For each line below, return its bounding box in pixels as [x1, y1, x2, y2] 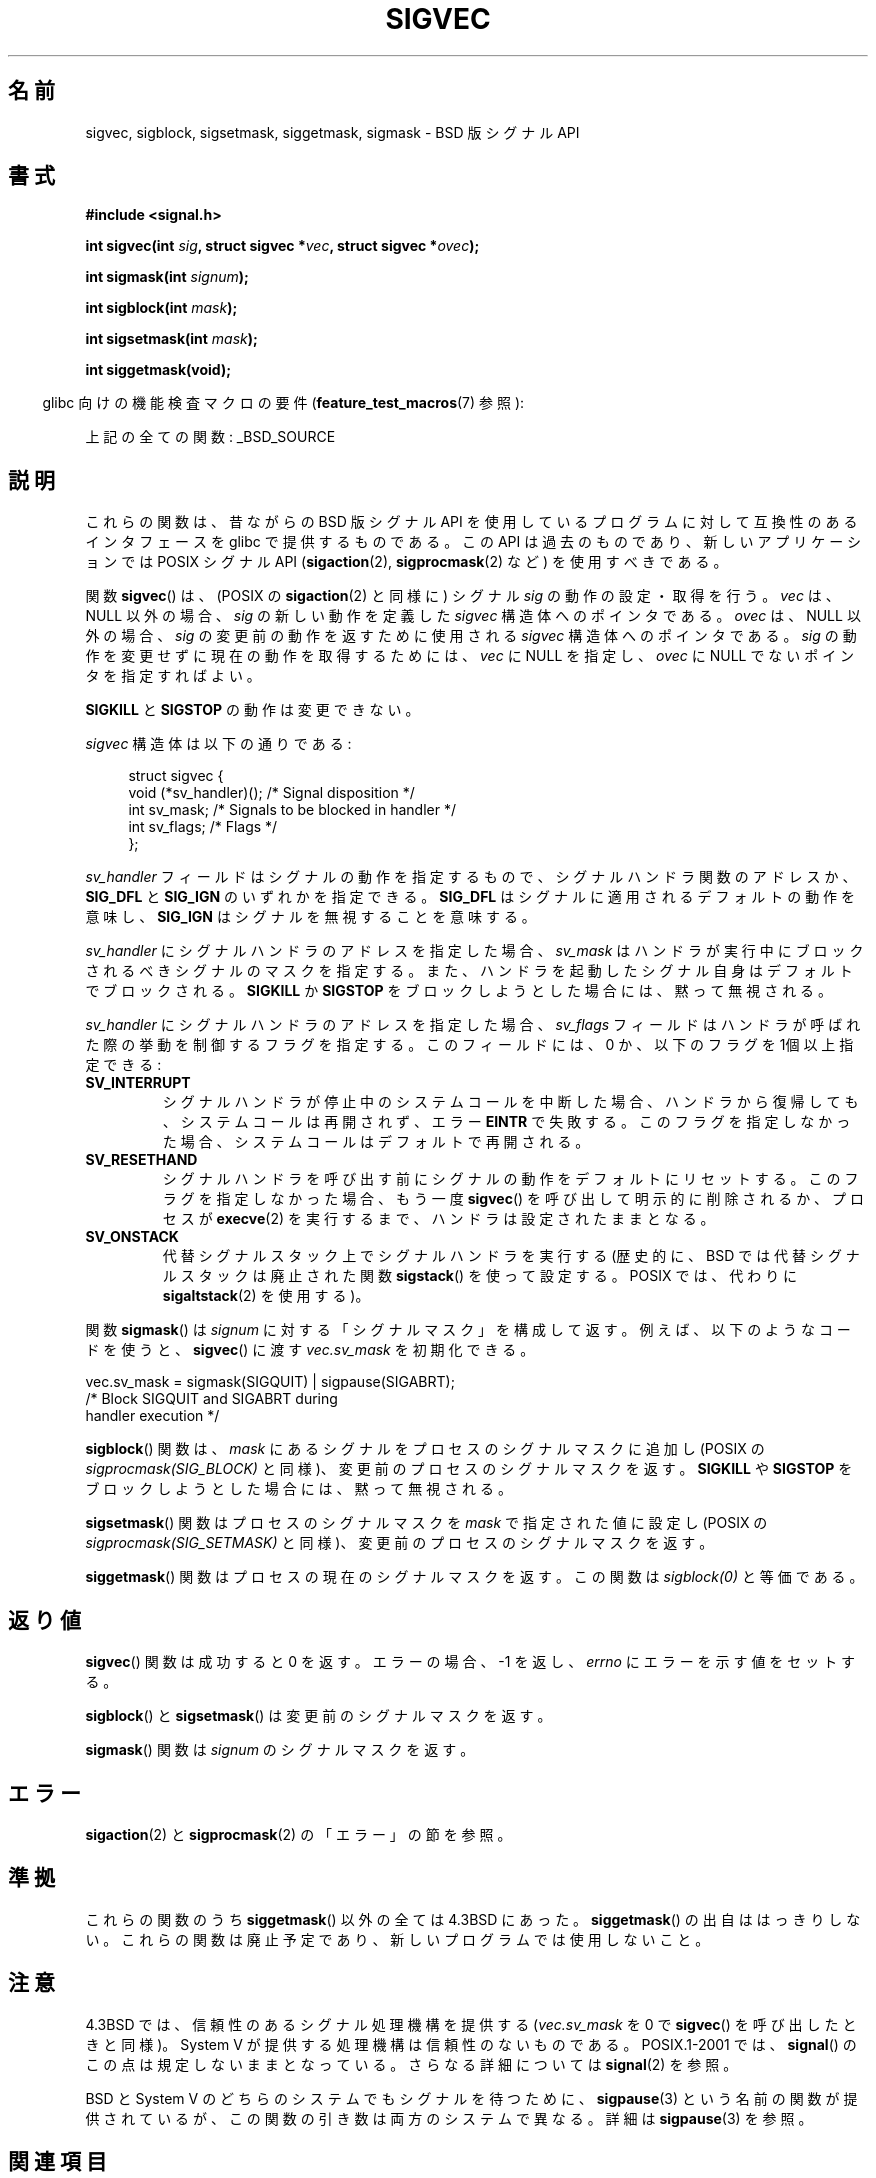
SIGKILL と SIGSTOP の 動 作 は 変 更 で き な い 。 [85, 701, 420, 719]
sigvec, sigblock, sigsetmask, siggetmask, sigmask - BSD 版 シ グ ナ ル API [85, 123, 580, 141]
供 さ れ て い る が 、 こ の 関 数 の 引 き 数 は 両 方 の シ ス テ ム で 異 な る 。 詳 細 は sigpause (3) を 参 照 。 [85, 2109, 813, 2127]
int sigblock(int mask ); [85, 299, 238, 317]
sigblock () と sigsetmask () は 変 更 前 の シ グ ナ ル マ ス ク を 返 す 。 [85, 1707, 552, 1725]
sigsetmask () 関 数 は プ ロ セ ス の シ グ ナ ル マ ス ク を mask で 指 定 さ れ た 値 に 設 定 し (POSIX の [85, 1514, 768, 1532]
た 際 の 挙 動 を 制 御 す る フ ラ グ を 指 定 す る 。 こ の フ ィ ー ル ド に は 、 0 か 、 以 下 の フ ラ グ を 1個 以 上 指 [85, 1036, 854, 1054]
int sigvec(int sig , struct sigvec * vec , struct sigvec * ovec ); [85, 237, 480, 255]
